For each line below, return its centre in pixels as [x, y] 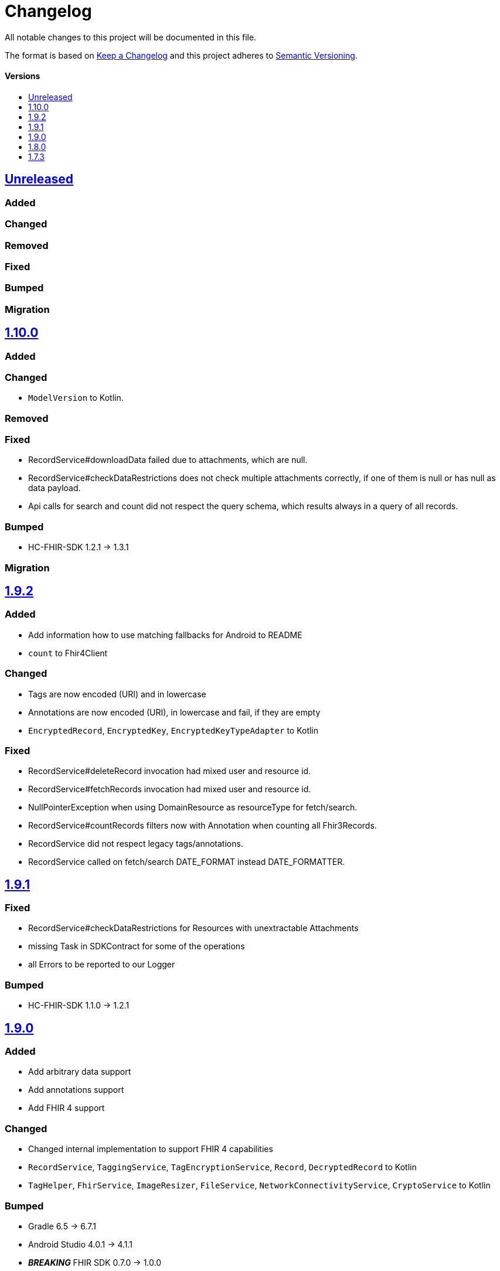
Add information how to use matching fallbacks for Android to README [165, 635]
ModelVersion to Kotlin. [76, 398]
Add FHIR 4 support [67, 1108]
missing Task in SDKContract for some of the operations [137, 946]
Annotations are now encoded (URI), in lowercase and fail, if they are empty [174, 712]
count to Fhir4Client [68, 653]
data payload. [55, 488]
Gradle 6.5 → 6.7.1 [62, 1226]
